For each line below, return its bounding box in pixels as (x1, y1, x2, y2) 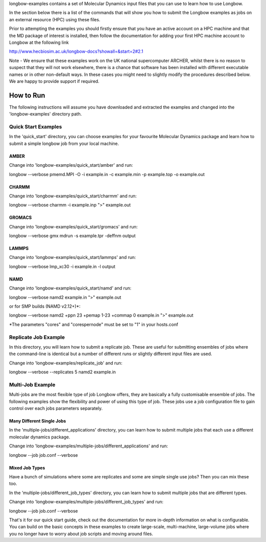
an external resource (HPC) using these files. (9, 16, 100, 22)
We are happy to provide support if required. (9, 78, 100, 84)
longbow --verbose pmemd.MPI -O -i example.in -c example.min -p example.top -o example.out (9, 171, 205, 177)
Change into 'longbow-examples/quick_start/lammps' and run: (9, 254, 136, 260)
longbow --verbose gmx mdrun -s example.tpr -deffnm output (9, 233, 136, 239)
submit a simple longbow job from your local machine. (9, 141, 119, 146)
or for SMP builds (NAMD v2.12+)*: (9, 303, 81, 309)
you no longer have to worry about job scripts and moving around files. (9, 531, 154, 537)
